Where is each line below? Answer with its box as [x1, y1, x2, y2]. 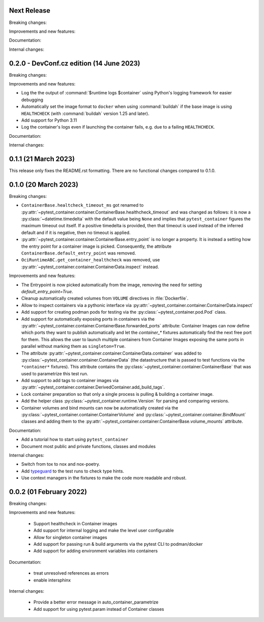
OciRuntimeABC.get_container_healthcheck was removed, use [21, 257, 160, 263]
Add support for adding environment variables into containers [33, 548, 158, 554]
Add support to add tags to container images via [21, 378, 119, 384]
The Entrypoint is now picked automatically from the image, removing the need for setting [21, 281, 202, 288]
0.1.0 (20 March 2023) [9, 180, 78, 189]
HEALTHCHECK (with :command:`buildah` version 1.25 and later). [21, 110, 150, 116]
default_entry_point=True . [21, 289, 73, 294]
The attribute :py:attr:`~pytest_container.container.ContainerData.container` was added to [21, 350, 202, 356]
